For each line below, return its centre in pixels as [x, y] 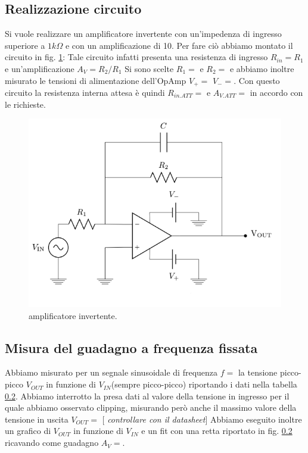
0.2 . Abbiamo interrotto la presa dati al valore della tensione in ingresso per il [147, 396]
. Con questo [257, 80]
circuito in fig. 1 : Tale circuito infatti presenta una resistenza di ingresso [136, 57]
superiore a [25, 45]
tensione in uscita [37, 419]
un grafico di [28, 431]
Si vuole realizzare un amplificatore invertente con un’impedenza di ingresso [143, 34]
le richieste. [25, 104]
